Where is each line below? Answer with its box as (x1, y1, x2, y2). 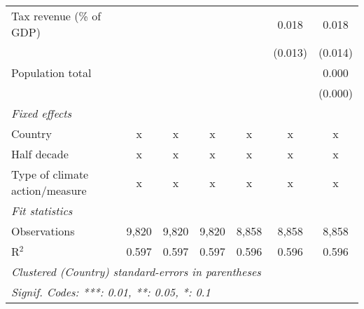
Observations (11, 223, 75, 239)
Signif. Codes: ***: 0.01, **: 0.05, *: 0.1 (11, 284, 211, 300)
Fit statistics (11, 202, 73, 219)
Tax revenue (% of (11, 8, 101, 24)
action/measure (11, 182, 87, 198)
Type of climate (11, 166, 89, 182)
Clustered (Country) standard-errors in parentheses (11, 263, 261, 280)
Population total (11, 64, 92, 81)
